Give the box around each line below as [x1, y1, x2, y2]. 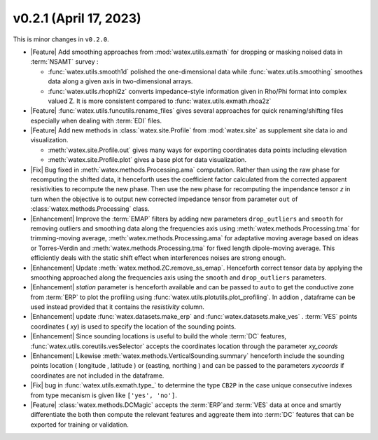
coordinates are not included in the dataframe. [30, 371, 164, 380]
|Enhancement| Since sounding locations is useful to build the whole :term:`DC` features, [30, 332, 287, 341]
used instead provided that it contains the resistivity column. [30, 303, 204, 311]
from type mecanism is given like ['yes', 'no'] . [30, 391, 178, 399]
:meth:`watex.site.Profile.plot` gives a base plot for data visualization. [48, 156, 247, 164]
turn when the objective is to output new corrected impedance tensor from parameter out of [30, 195, 298, 203]
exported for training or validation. [30, 420, 129, 429]
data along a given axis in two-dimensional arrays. [48, 77, 193, 85]
